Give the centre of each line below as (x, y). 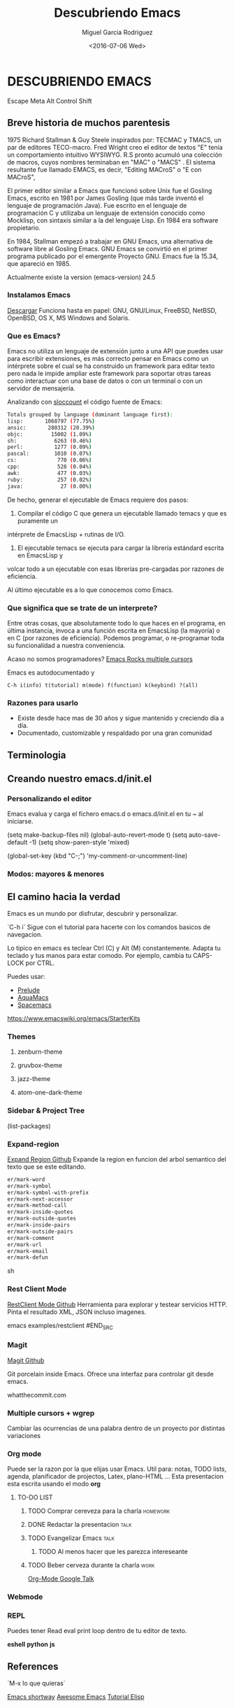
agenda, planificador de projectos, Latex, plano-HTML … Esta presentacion (115, 1476)
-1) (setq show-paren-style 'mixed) (79, 842)
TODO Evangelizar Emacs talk (71, 1538)
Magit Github (26, 1360)
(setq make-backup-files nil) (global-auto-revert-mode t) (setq (97, 835)
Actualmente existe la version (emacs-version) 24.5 (81, 277)
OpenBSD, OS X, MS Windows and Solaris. (69, 318)
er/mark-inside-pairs (39, 1225)
